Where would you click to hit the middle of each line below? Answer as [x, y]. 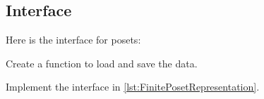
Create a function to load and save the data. [102, 63]
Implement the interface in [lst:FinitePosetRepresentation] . [133, 87]
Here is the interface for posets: [73, 40]
